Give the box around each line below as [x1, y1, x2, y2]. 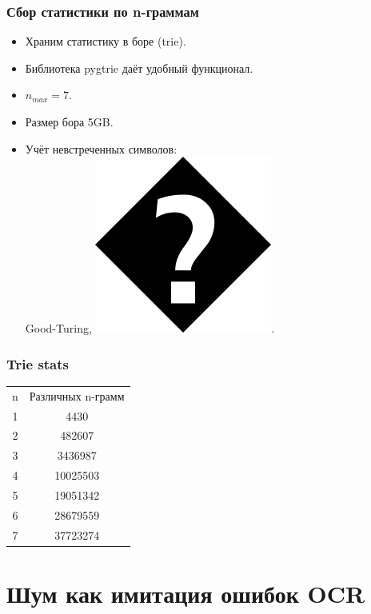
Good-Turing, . [25, 320, 275, 337]
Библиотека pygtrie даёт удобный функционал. [25, 59, 253, 76]
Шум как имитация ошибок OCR [6, 576, 365, 609]
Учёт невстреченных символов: [25, 140, 178, 157]
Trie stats [6, 353, 70, 373]
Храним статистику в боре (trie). [25, 33, 186, 50]
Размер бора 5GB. [25, 114, 114, 130]
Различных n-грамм [29, 387, 125, 404]
